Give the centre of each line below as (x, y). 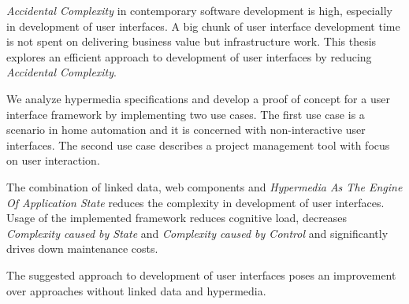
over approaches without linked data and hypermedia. (136, 290)
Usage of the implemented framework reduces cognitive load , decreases (177, 218)
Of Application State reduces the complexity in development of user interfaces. (195, 202)
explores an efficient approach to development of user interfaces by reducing (189, 56)
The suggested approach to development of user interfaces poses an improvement (201, 274)
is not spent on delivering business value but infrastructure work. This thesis (191, 41)
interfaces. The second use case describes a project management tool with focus (198, 145)
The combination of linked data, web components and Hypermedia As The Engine (204, 186)
